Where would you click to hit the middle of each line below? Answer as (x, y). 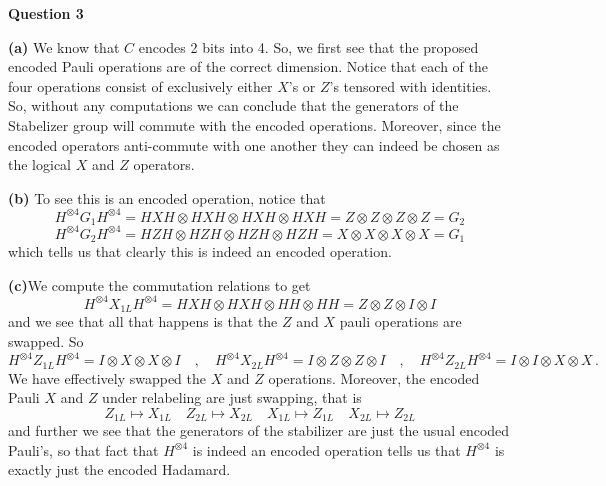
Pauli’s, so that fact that (83, 449)
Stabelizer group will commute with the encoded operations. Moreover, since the (254, 124)
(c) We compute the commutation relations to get (159, 284)
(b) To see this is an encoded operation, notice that (167, 197)
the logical (39, 164)
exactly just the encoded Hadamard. (119, 469)
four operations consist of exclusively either (140, 85)
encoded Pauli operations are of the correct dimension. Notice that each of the (248, 66)
